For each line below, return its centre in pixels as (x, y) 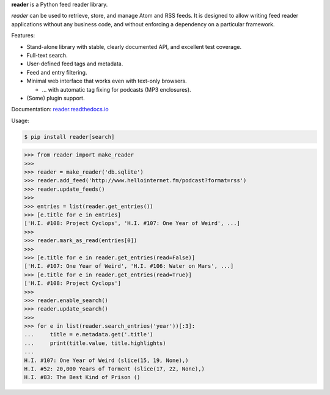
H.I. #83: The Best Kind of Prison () (82, 377)
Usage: (20, 120)
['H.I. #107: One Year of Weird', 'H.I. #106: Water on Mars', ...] (129, 266)
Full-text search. (47, 55)
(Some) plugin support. (56, 98)
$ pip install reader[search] (69, 137)
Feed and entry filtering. (57, 72)
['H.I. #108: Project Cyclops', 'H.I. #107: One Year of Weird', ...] (132, 223)
